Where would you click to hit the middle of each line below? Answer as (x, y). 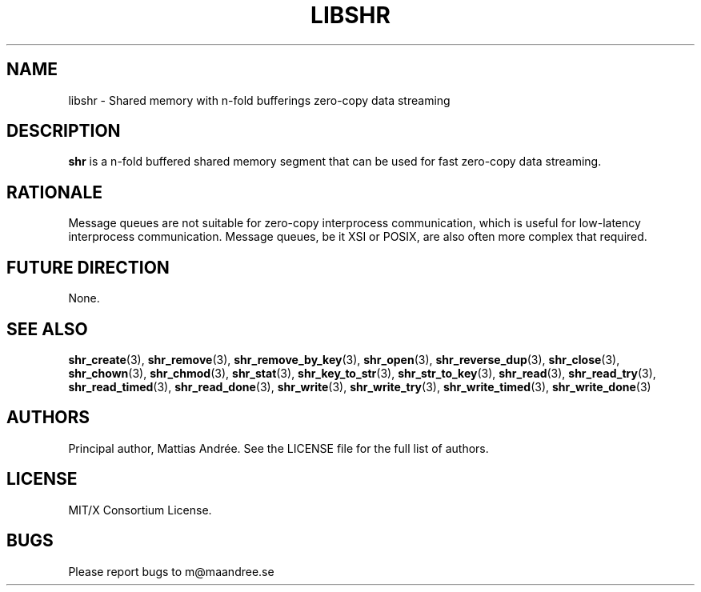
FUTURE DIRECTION (88, 267)
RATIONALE (55, 192)
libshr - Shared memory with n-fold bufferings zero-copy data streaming (259, 100)
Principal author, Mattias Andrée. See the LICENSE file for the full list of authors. (278, 448)
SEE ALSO (47, 329)
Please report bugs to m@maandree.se (171, 571)
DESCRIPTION (64, 131)
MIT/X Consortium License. (140, 510)
